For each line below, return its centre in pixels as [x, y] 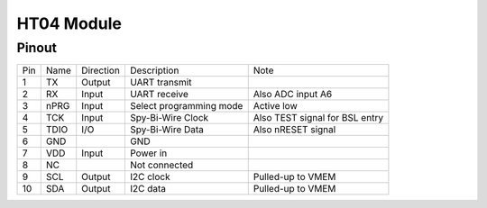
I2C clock [150, 177]
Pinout [37, 48]
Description [154, 70]
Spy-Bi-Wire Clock [169, 118]
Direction [101, 70]
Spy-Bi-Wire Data [167, 130]
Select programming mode [186, 106]
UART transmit [161, 83]
